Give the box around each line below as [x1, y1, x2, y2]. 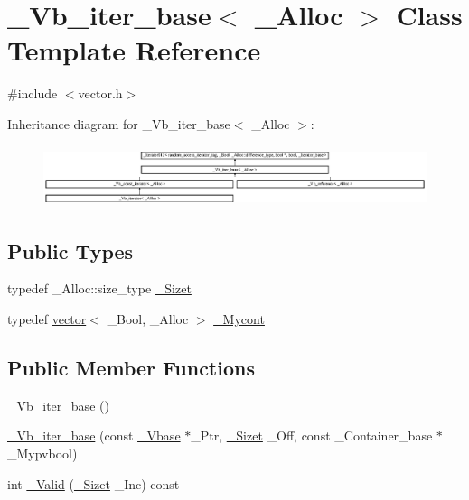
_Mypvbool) [7, 444, 78, 463]
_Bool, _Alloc [107, 310, 189, 329]
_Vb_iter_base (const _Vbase [7, 426, 181, 445]
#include [7, 84, 58, 103]
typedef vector [7, 310, 87, 329]
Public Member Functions [7, 354, 255, 382]
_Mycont [213, 310, 265, 329]
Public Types [7, 236, 134, 264]
